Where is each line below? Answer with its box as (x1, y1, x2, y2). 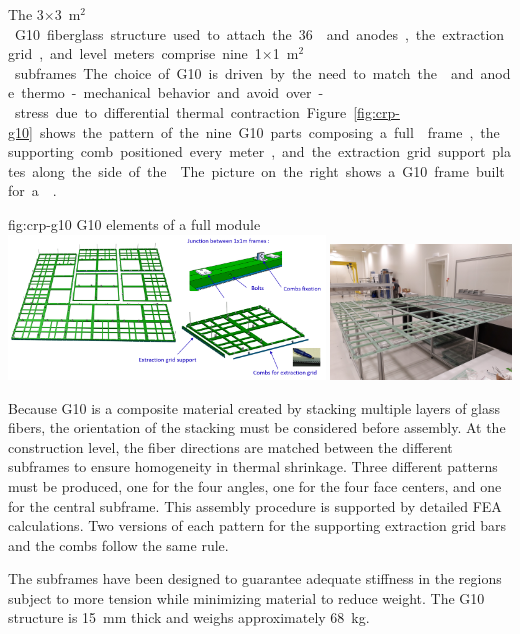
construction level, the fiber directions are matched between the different (8, 436, 453, 457)
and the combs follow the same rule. (8, 534, 229, 555)
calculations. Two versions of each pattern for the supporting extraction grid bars (8, 515, 507, 536)
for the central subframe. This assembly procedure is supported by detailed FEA (8, 495, 502, 516)
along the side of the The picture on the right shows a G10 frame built (32, 160, 505, 181)
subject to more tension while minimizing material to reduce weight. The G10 (8, 587, 485, 608)
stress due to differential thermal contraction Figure (14, 101, 347, 122)
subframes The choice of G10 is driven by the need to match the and (14, 62, 474, 83)
